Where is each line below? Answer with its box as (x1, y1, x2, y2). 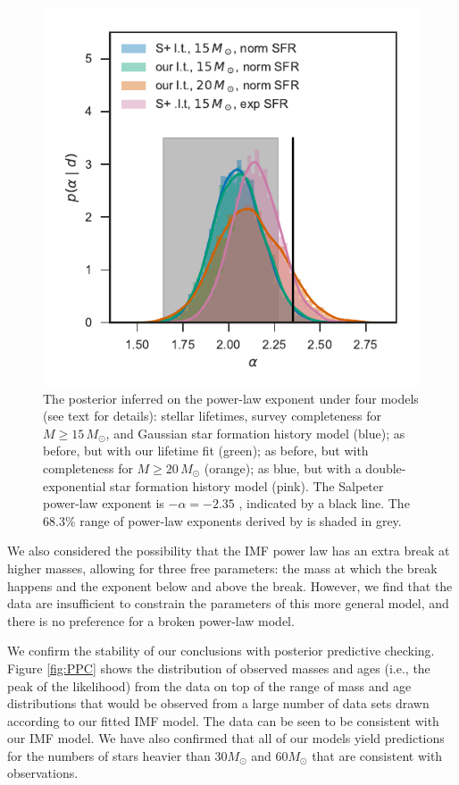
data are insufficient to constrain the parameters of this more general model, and (7, 594, 449, 613)
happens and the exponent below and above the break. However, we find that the (7, 576, 453, 595)
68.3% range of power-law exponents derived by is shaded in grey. (43, 511, 402, 530)
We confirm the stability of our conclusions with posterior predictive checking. (7, 641, 435, 660)
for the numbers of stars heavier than (7, 746, 211, 764)
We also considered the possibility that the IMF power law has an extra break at (7, 541, 450, 560)
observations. (7, 764, 79, 782)
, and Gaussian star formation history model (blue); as (105, 423, 405, 442)
